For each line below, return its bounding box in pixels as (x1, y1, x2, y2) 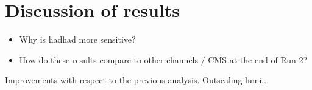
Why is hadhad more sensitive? (19, 33, 136, 46)
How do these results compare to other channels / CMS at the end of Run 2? (19, 53, 308, 66)
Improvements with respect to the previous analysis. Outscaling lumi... (5, 74, 269, 86)
